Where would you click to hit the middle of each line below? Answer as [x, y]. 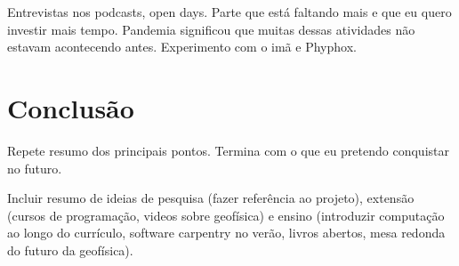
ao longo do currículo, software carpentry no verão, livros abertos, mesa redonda [226, 233]
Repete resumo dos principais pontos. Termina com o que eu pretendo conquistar [228, 150]
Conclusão [71, 107]
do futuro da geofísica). [70, 250]
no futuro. [35, 168]
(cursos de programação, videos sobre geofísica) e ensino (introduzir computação [226, 215]
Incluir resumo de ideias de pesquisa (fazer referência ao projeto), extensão [211, 198]
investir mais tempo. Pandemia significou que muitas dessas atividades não [211, 29]
